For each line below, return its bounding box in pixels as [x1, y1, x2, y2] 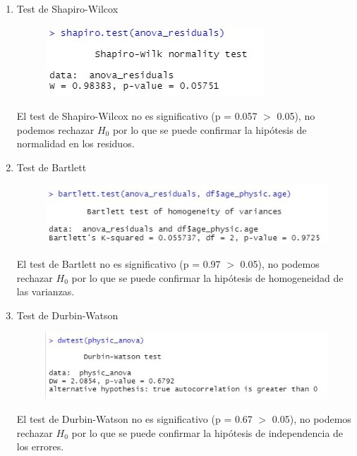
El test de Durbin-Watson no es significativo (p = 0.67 [16, 411, 253, 426]
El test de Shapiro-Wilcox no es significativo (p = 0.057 [16, 109, 258, 123]
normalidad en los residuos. [16, 136, 135, 151]
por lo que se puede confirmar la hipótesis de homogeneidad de [71, 270, 344, 285]
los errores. [16, 439, 64, 454]
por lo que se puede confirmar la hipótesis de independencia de [71, 425, 344, 440]
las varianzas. [16, 284, 75, 299]
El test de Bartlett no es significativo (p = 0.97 [16, 257, 221, 271]
